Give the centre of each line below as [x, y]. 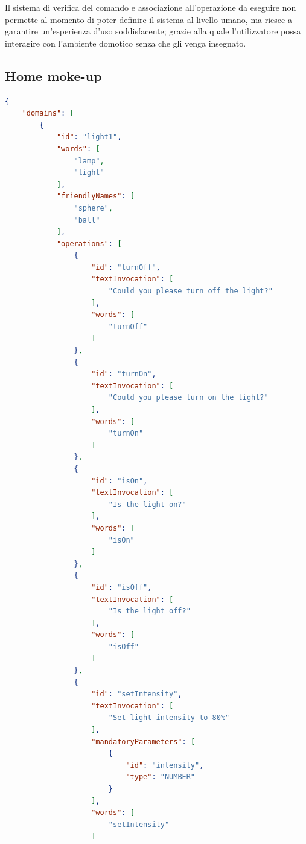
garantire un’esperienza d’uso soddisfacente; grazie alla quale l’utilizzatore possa [153, 31]
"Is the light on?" [147, 504]
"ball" [87, 220]
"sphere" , [93, 208]
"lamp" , [89, 161]
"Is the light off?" [149, 611]
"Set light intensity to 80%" [169, 718]
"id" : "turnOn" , [124, 374]
